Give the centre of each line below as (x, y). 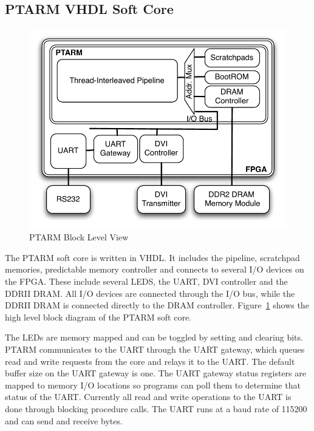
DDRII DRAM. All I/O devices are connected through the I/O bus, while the (150, 293)
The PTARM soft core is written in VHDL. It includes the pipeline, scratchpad (152, 257)
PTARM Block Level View (79, 237)
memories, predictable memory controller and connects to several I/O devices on (155, 269)
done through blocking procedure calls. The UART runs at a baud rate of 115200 (156, 408)
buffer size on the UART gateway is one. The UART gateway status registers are (155, 373)
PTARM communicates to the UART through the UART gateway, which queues (155, 349)
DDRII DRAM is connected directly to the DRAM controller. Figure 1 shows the (157, 305)
